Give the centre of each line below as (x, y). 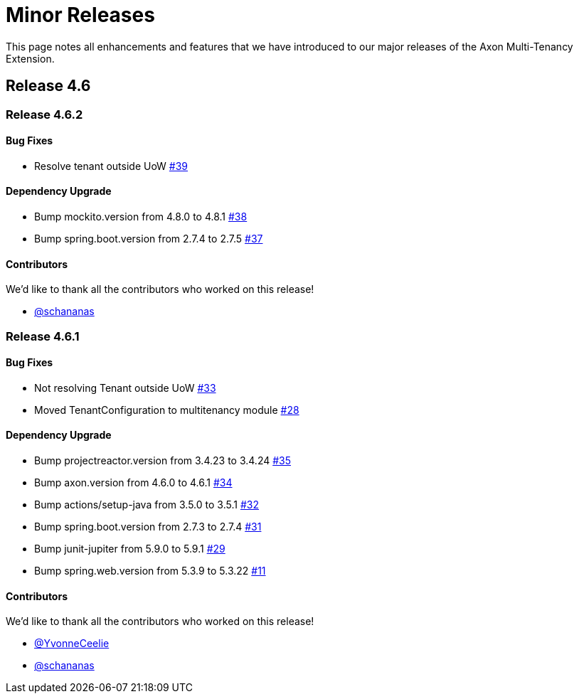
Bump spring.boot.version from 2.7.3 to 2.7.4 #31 (148, 527)
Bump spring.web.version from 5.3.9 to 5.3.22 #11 (150, 571)
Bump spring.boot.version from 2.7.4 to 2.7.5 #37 (149, 239)
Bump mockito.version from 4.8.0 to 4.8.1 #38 (141, 217)
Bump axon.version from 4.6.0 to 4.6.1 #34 (133, 483)
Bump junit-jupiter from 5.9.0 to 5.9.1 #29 (130, 549)
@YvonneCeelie (72, 644)
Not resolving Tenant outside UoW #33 (125, 388)
